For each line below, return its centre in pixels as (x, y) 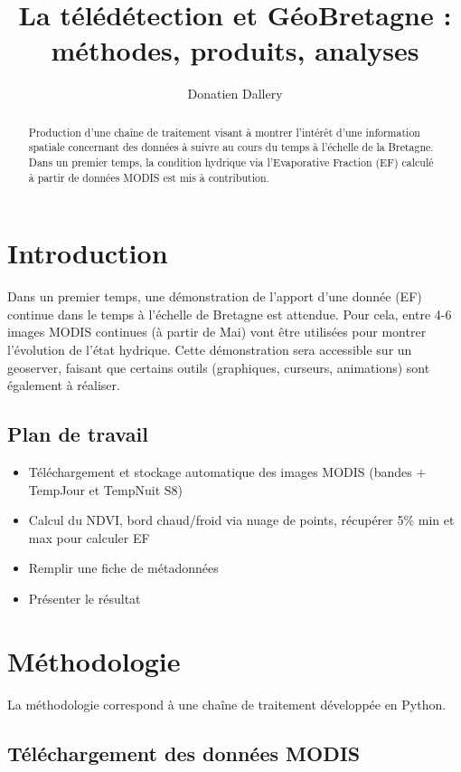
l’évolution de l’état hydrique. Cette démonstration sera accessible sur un (210, 350)
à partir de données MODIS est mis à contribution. (149, 177)
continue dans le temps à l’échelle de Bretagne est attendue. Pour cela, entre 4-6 (230, 314)
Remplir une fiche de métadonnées (123, 568)
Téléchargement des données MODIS (184, 753)
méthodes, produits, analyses (235, 50)
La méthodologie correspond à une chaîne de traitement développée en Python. (227, 704)
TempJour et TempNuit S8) (105, 489)
